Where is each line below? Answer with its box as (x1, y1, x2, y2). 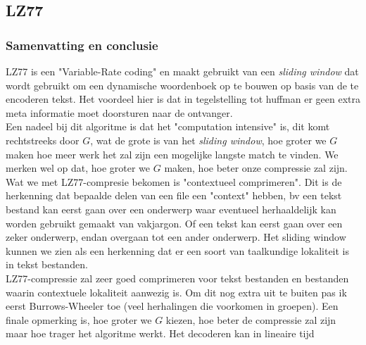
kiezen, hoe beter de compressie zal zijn (165, 312, 336, 327)
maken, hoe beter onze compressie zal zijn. (164, 161, 348, 175)
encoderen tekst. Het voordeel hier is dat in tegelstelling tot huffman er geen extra (6, 92, 360, 106)
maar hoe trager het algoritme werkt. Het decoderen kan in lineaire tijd (6, 326, 315, 341)
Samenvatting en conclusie (6, 36, 158, 54)
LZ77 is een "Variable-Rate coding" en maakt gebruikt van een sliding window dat (6, 64, 359, 78)
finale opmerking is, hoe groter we (6, 312, 152, 327)
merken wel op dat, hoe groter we (6, 161, 151, 175)
